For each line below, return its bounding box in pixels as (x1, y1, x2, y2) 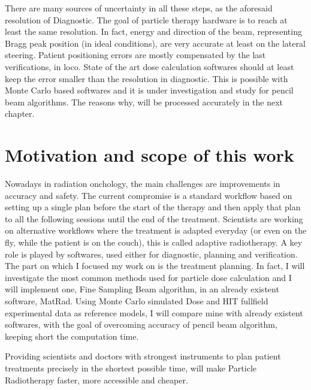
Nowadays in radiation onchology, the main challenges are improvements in (5, 177, 280, 190)
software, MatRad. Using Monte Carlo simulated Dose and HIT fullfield (5, 295, 268, 307)
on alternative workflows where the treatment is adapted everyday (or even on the (5, 224, 307, 237)
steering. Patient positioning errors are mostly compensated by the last (5, 49, 266, 61)
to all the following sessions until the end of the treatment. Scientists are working (5, 212, 303, 225)
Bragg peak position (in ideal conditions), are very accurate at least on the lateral (5, 37, 306, 49)
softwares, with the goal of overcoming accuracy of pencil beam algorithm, (5, 318, 277, 331)
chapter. (5, 107, 35, 120)
